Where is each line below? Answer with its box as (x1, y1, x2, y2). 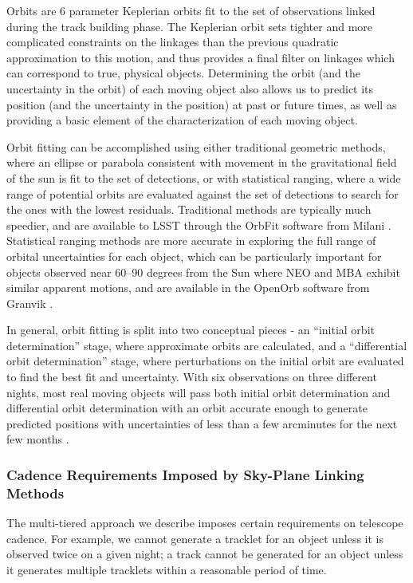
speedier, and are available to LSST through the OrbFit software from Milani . (6, 216, 391, 233)
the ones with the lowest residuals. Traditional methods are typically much (6, 201, 372, 218)
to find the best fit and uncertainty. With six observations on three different (6, 368, 377, 385)
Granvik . (6, 294, 53, 311)
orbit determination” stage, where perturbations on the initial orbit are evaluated (6, 353, 404, 369)
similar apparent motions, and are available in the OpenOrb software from (6, 279, 370, 296)
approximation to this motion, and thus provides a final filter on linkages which (6, 49, 395, 65)
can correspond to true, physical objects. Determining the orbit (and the (6, 65, 360, 81)
